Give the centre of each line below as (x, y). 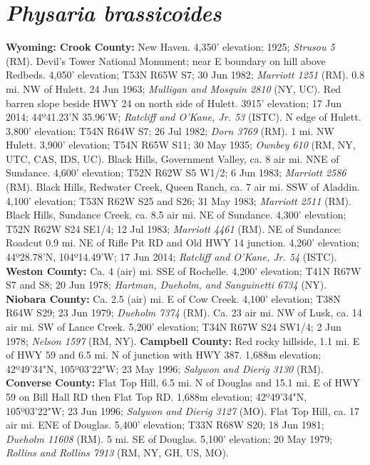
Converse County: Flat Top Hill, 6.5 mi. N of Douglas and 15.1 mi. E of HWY (183, 382)
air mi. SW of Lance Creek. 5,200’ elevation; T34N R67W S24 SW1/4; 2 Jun (174, 326)
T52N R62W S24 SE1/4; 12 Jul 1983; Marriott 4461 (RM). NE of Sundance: (174, 228)
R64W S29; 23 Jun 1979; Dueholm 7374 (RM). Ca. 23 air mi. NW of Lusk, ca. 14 (184, 312)
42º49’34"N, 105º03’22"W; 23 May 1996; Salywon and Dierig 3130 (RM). (165, 368)
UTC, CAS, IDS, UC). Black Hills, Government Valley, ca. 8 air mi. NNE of (173, 158)
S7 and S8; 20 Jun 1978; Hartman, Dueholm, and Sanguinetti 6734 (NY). (166, 285)
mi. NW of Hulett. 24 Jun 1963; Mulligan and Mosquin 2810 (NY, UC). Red (174, 88)
